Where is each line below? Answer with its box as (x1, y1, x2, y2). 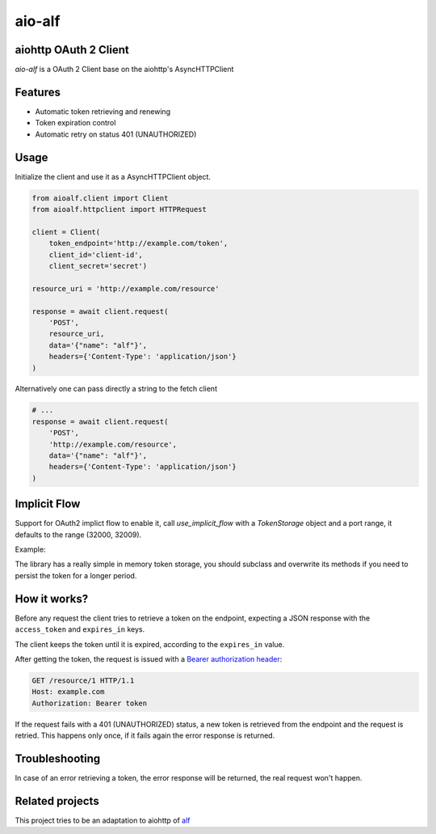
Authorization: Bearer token (31, 698, 148, 708)
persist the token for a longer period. (15, 570, 137, 580)
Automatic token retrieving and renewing (35, 106, 171, 116)
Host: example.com (31, 688, 105, 696)
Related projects (15, 794, 100, 808)
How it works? (15, 591, 89, 606)
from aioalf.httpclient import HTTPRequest (31, 205, 208, 214)
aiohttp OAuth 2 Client (15, 43, 129, 57)
